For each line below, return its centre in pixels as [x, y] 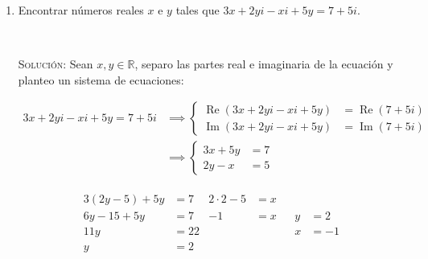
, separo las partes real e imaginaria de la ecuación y [264, 64]
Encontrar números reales [81, 10]
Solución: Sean [56, 64]
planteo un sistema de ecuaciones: [101, 79]
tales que [198, 10]
